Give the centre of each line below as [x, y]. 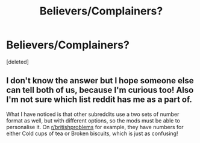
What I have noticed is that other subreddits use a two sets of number [93, 114]
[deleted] [17, 62]
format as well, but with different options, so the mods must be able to [93, 120]
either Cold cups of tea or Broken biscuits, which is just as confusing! [92, 133]
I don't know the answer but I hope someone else [100, 81]
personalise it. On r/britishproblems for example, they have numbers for [95, 127]
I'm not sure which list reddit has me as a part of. [99, 100]
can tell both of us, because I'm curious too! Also [100, 90]
